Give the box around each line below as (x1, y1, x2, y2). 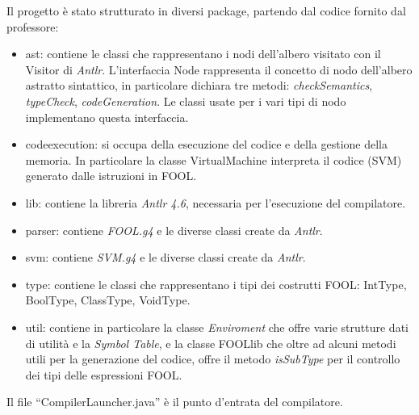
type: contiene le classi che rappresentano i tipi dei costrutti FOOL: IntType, (25, 275, 407, 292)
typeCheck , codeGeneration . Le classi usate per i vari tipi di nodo (25, 92, 346, 109)
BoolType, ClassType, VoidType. (25, 291, 191, 308)
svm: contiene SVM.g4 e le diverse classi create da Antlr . (25, 249, 306, 266)
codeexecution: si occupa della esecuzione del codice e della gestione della (25, 136, 388, 153)
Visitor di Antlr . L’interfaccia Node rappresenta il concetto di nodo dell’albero (25, 61, 413, 78)
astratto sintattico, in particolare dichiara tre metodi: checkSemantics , (25, 77, 373, 94)
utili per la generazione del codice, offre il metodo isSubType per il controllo (25, 350, 400, 367)
